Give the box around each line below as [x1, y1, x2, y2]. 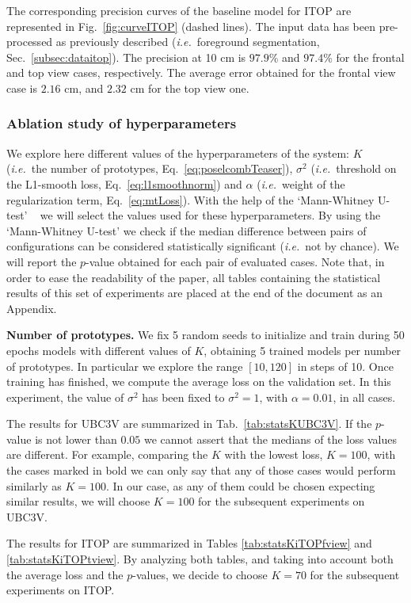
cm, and [64, 79, 104, 96]
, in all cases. [333, 388, 396, 405]
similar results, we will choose [6, 493, 150, 509]
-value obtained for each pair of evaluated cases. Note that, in [86, 253, 385, 269]
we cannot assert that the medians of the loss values [143, 430, 397, 447]
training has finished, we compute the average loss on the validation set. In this [6, 373, 391, 390]
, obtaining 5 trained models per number [204, 342, 401, 358]
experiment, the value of [6, 388, 124, 405]
